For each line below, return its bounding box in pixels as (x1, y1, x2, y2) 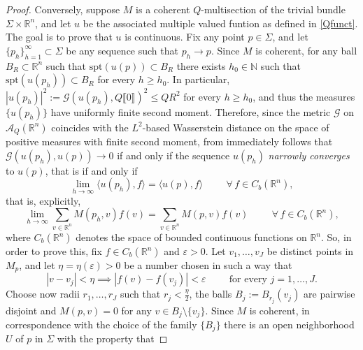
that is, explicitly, (6, 193, 81, 207)
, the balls (189, 286, 232, 301)
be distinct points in (266, 244, 354, 258)
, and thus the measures (252, 89, 355, 103)
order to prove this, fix (6, 244, 102, 258)
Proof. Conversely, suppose (6, 2, 120, 16)
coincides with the (51, 119, 129, 134)
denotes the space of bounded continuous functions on (76, 230, 307, 245)
